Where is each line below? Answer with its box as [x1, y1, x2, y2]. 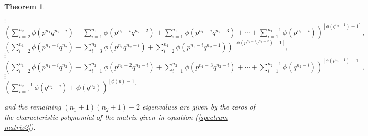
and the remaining [4, 101, 61, 112]
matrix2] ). [4, 121, 36, 132]
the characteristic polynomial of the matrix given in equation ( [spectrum [4, 111, 228, 122]
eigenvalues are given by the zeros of [142, 101, 255, 112]
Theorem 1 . [4, 1, 45, 11]
